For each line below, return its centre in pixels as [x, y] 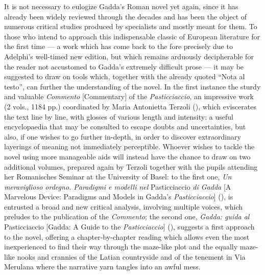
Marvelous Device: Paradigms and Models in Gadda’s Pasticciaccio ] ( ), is [119, 197]
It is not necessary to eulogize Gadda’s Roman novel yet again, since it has [121, 6]
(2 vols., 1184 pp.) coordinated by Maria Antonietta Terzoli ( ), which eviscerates [130, 106]
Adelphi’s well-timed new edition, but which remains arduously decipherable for [129, 56]
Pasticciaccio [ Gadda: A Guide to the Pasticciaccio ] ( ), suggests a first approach [129, 227]
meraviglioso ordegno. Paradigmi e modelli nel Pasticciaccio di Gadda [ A [118, 186]
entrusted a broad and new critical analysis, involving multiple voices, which [124, 206]
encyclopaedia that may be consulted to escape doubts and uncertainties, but [125, 127]
